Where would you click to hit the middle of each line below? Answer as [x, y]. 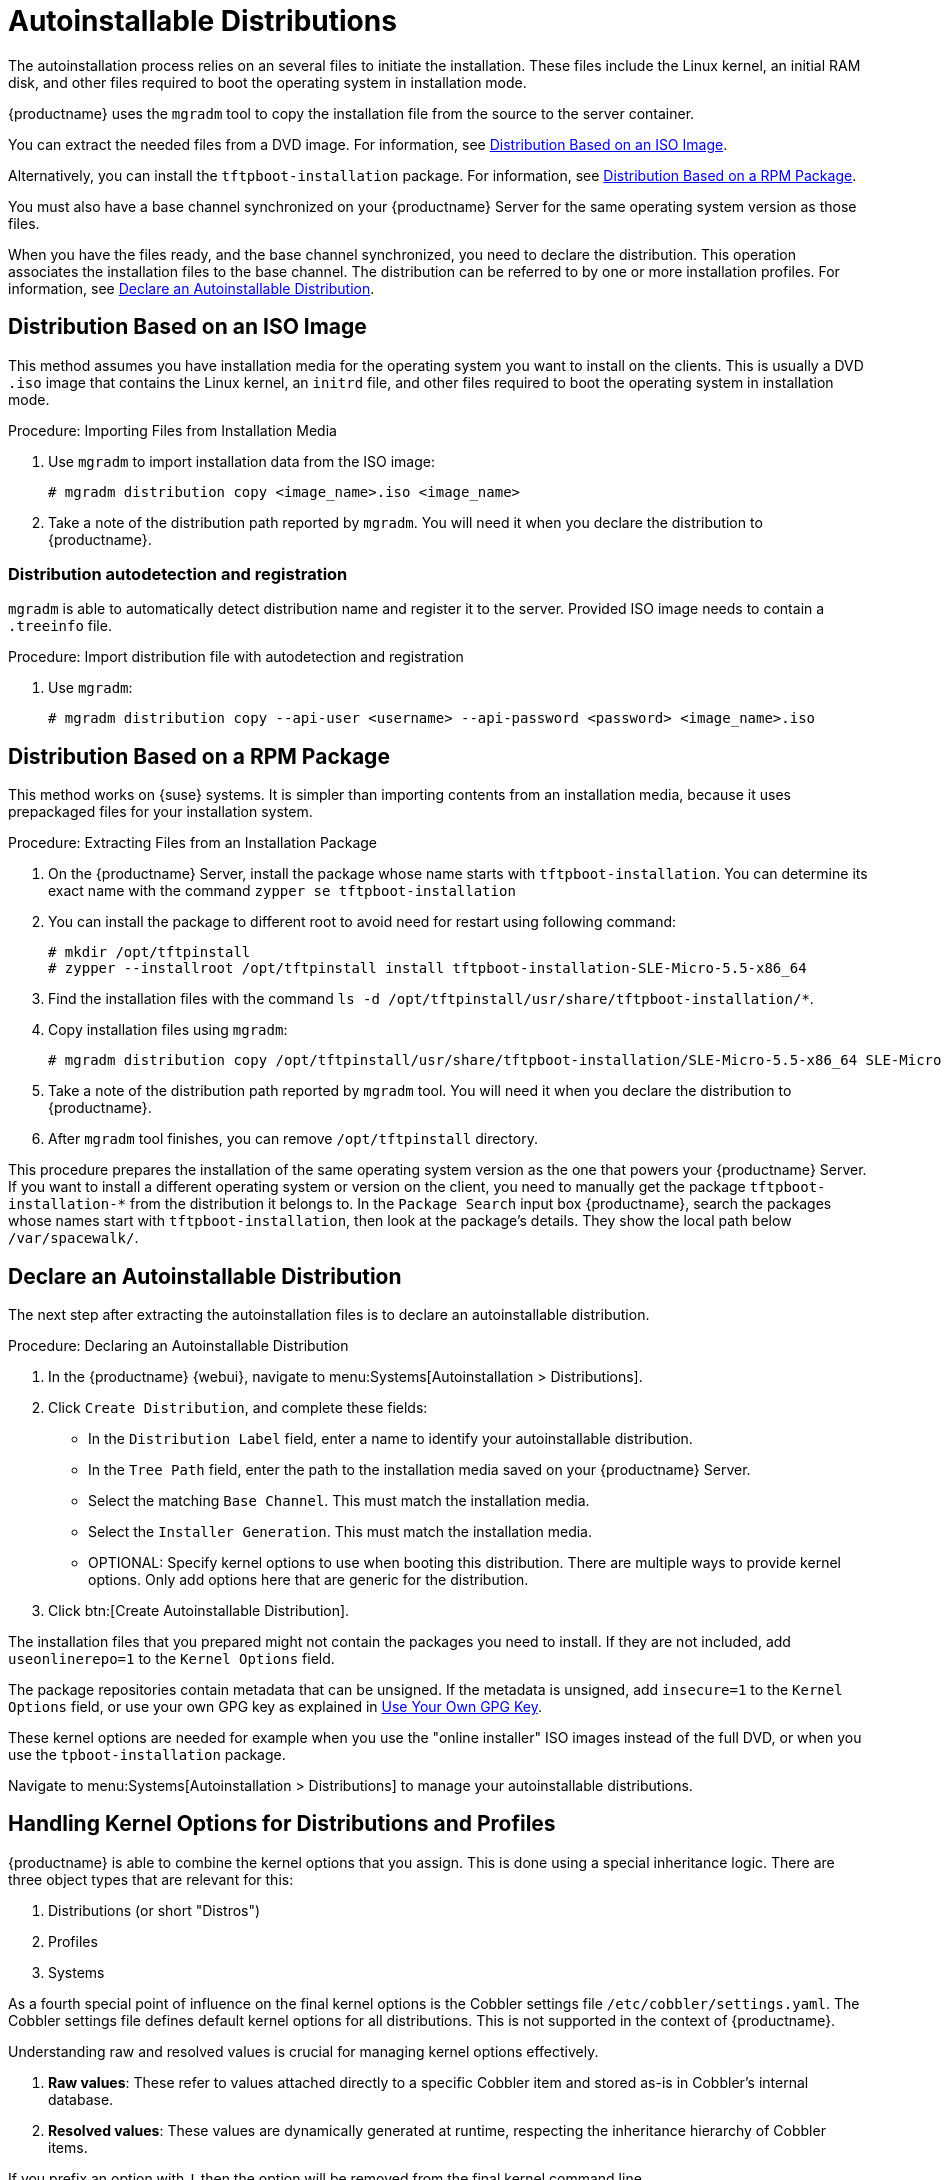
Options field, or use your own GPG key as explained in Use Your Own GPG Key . [275, 1707]
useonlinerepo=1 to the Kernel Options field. [171, 1659]
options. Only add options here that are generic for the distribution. [308, 1580]
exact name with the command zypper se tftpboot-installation [282, 891]
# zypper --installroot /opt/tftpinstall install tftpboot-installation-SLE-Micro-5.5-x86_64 [427, 968]
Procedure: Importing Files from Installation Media [172, 430]
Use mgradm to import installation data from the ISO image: [241, 461]
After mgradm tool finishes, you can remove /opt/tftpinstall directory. [293, 1139]
